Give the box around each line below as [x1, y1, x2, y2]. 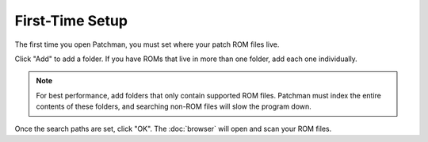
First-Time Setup [14, 12, 128, 29]
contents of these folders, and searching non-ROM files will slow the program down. [36, 102, 312, 111]
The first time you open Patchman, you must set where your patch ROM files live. [14, 40, 280, 49]
